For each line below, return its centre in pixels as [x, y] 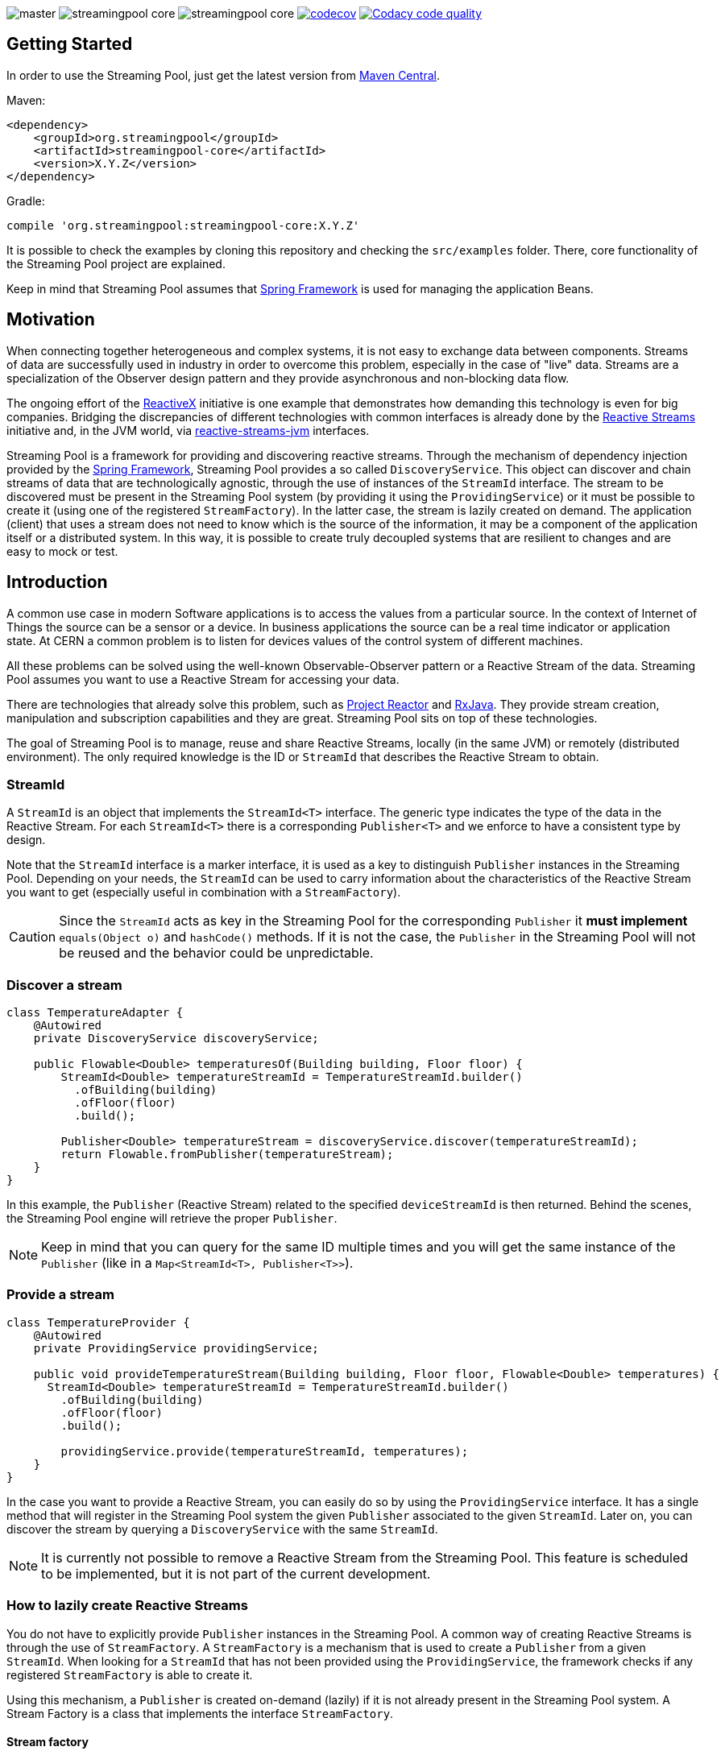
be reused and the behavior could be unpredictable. [216, 953]
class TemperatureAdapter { [95, 1013]
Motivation [51, 320]
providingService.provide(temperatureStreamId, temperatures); [265, 1451]
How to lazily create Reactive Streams [127, 1606]
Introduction [57, 582]
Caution [33, 937]
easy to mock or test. [62, 551]
